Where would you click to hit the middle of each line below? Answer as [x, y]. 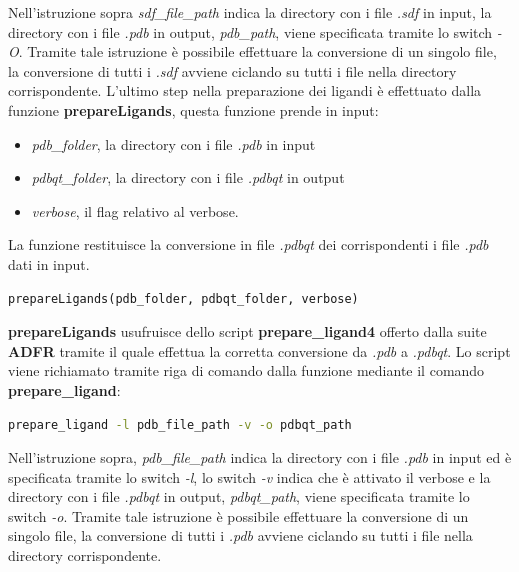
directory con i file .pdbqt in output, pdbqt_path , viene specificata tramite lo [239, 496]
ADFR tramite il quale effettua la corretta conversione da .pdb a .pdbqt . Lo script [259, 350]
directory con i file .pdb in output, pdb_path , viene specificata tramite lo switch [250, 31]
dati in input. [49, 263]
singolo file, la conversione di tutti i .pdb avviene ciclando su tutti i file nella [240, 535]
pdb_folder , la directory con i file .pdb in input [173, 143]
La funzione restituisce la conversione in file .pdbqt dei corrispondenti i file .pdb [248, 244]
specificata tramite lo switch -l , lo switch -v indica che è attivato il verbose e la [249, 476]
